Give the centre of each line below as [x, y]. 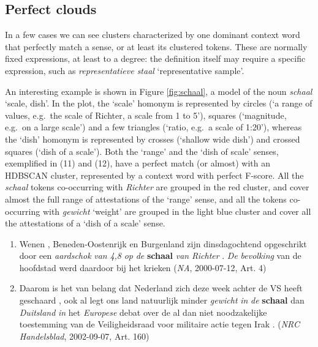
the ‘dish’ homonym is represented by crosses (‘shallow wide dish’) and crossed [153, 139]
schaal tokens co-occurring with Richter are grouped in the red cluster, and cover [157, 187]
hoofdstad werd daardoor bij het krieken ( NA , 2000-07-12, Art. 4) [143, 267]
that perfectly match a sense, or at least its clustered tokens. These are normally [156, 46]
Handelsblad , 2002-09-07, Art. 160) [84, 336]
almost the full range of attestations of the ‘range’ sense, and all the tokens [146, 199]
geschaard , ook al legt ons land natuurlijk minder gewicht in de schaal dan [162, 300]
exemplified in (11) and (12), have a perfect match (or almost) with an [138, 163]
